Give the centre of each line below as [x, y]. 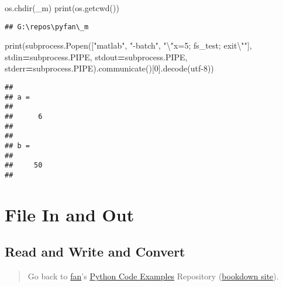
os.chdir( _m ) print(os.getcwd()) [62, 8]
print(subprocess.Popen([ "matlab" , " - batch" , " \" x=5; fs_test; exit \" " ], [128, 45]
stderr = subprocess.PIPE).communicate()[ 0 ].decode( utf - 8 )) [109, 68]
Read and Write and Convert [95, 252]
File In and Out [70, 214]
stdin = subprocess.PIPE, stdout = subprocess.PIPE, [96, 57]
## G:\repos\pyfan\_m [47, 27]
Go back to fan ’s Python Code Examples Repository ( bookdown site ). [153, 276]
